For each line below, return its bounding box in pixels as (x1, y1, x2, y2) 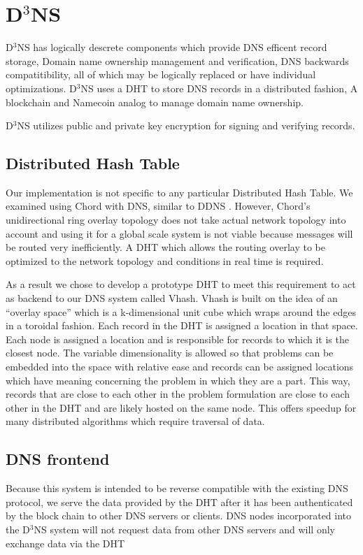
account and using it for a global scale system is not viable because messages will (6, 226, 353, 240)
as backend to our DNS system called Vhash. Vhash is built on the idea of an (6, 291, 338, 305)
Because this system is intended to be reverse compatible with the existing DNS (6, 481, 348, 496)
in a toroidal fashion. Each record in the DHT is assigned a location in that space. (6, 318, 358, 333)
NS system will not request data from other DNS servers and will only (34, 521, 335, 536)
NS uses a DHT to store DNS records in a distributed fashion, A (80, 80, 358, 95)
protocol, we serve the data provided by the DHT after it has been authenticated (6, 494, 353, 509)
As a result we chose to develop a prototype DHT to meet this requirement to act (6, 277, 356, 291)
